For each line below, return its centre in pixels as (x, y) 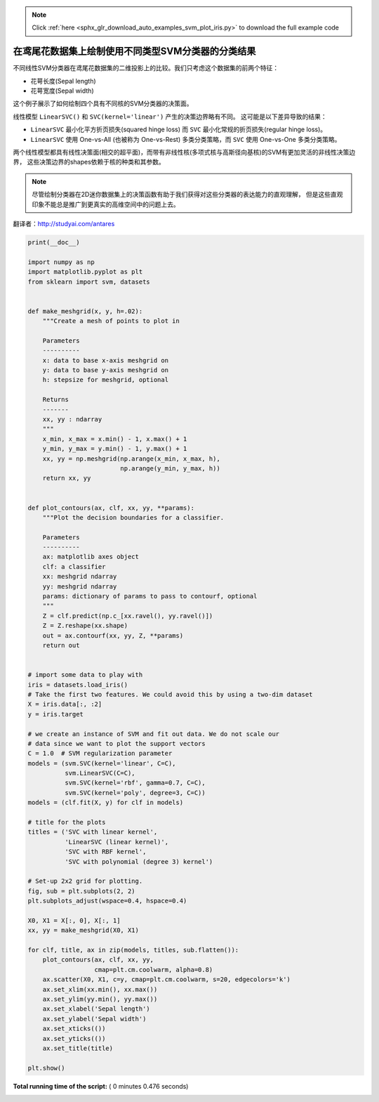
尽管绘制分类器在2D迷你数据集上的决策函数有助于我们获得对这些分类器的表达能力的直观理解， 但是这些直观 (187, 195)
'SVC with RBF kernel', (105, 852)
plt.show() (46, 1068)
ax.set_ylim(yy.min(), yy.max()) (100, 999)
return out (61, 645)
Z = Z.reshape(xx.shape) (85, 626)
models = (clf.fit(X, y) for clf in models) (106, 803)
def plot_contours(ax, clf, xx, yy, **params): (111, 508)
